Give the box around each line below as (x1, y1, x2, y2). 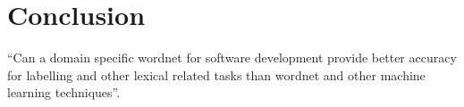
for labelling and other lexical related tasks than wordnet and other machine (7, 65, 426, 84)
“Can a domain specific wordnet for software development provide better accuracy (7, 48, 457, 67)
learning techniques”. (7, 83, 121, 102)
